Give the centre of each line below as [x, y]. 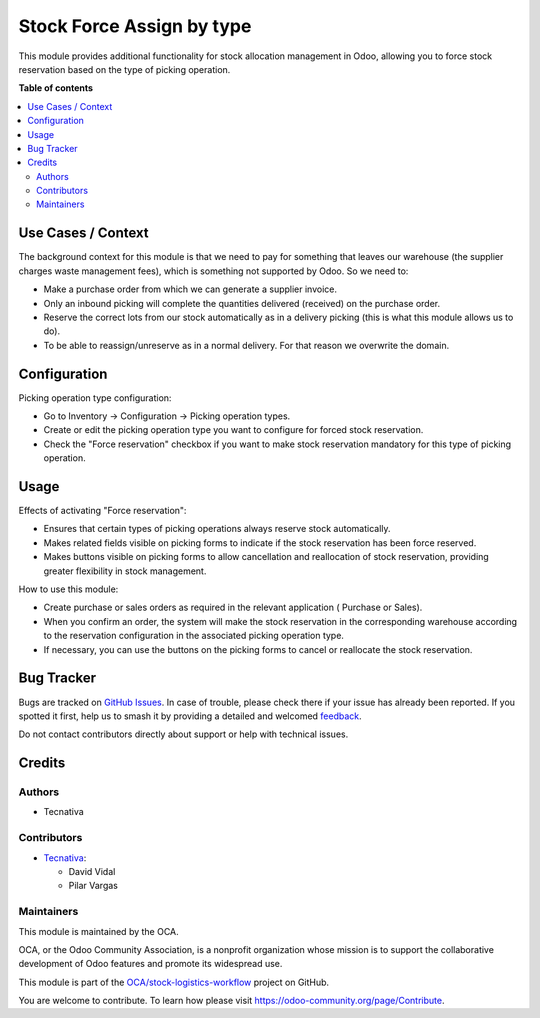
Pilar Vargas [93, 886]
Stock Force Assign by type [135, 26]
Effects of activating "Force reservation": [102, 511]
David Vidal [92, 871]
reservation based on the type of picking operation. [124, 69]
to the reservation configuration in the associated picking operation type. [194, 636]
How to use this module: [68, 589]
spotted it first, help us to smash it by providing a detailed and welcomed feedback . [190, 716]
